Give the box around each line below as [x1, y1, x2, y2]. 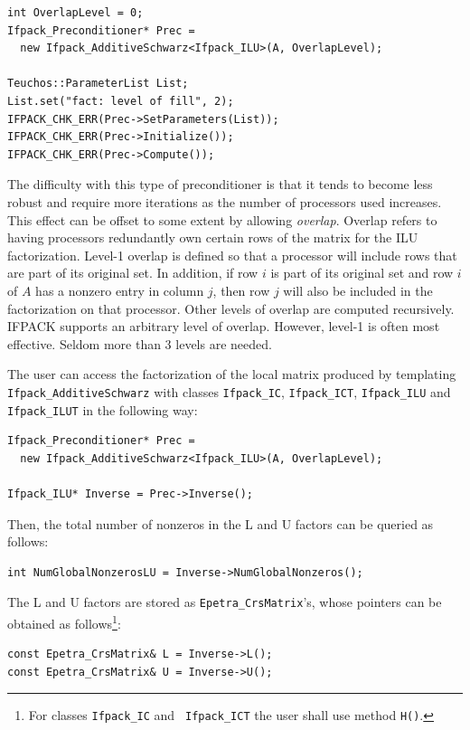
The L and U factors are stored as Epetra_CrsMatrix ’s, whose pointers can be [7, 593, 442, 611]
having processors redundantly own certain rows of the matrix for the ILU [7, 228, 418, 247]
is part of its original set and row [270, 263, 454, 282]
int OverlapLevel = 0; [7, 6, 144, 19]
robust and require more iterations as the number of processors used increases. [7, 192, 442, 211]
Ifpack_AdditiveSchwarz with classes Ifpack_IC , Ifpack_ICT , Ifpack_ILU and [7, 382, 451, 401]
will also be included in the [283, 280, 433, 299]
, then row [212, 280, 270, 299]
